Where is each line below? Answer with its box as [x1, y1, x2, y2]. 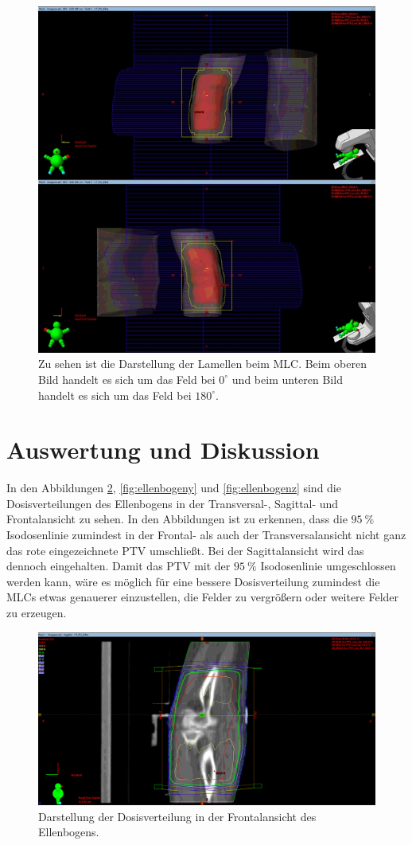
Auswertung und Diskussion [6, 433, 320, 466]
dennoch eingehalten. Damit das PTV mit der [6, 557, 231, 574]
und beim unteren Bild [231, 370, 343, 387]
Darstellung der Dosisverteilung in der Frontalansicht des [38, 808, 317, 824]
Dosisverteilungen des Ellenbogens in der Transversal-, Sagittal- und [6, 495, 339, 511]
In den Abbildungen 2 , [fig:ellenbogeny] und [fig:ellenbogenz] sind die [6, 479, 341, 496]
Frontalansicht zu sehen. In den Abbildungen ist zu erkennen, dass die [6, 511, 348, 527]
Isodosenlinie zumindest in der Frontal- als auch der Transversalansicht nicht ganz [6, 526, 406, 542]
